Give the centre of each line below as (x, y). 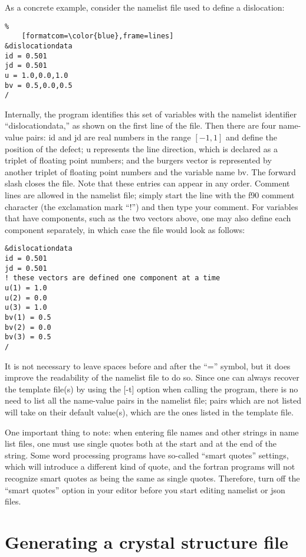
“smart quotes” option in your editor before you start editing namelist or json (145, 489)
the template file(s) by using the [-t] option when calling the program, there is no (152, 389)
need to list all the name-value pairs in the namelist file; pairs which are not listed (153, 400)
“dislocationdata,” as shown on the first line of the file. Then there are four (141, 125)
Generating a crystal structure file (147, 541)
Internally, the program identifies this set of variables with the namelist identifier (151, 114)
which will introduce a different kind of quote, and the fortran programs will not (150, 466)
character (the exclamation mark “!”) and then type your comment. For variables (152, 206)
